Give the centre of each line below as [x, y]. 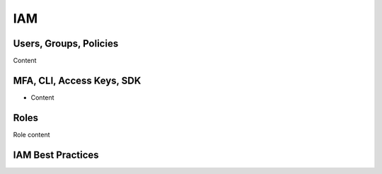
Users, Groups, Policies [66, 43]
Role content [31, 134]
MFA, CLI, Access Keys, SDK [77, 80]
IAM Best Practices [56, 155]
